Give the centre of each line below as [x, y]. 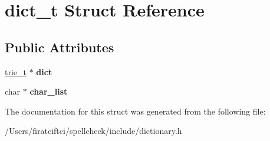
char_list [49, 91]
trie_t [16, 71]
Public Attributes [60, 47]
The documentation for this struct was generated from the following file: [135, 111]
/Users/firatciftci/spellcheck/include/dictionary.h [93, 131]
